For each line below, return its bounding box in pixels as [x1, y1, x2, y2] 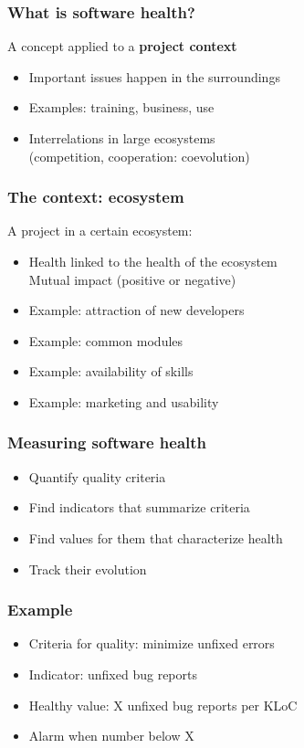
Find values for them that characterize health [28, 528, 283, 547]
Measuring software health [7, 431, 207, 454]
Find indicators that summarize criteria [28, 498, 250, 517]
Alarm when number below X [28, 726, 194, 745]
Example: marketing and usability [28, 392, 219, 411]
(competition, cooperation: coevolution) [28, 146, 250, 165]
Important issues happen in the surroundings [28, 67, 280, 86]
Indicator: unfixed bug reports [28, 664, 197, 683]
